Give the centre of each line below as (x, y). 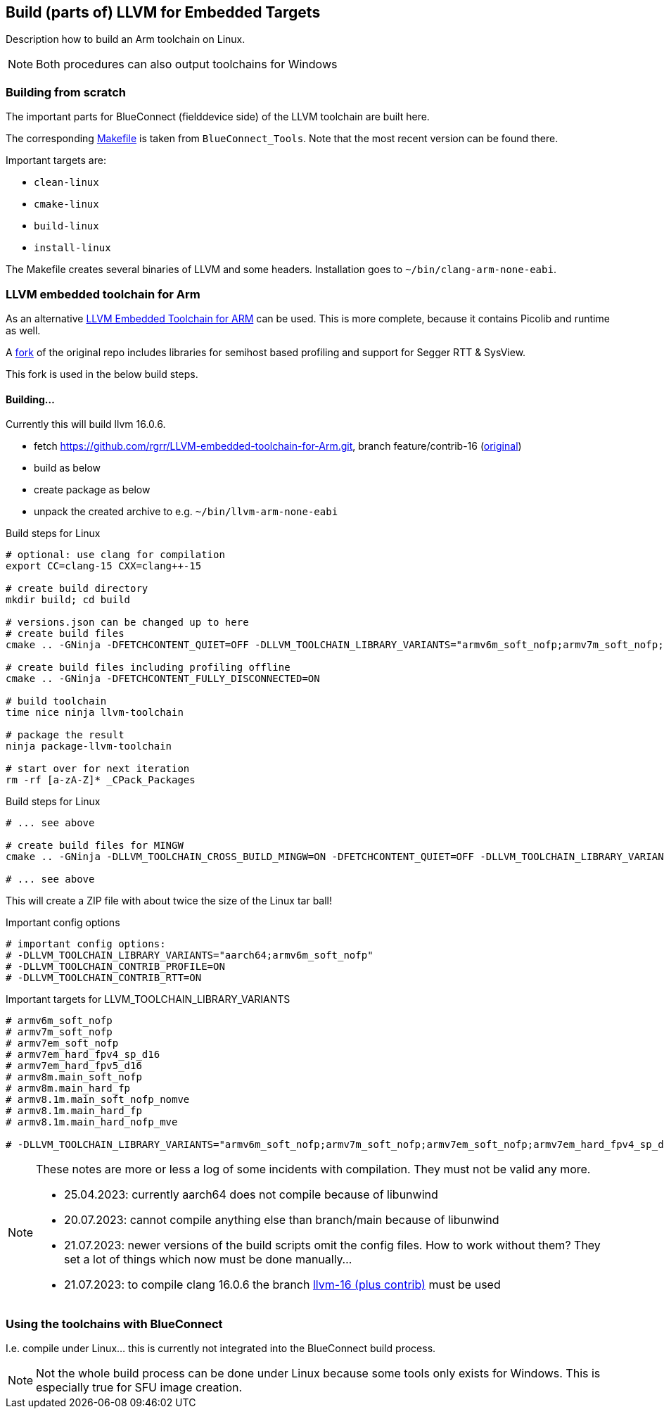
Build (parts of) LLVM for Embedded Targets (163, 12)
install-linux (72, 248)
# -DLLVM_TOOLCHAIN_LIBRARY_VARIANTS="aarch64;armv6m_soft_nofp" (190, 955)
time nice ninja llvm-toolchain (95, 713)
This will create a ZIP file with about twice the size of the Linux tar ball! (169, 901)
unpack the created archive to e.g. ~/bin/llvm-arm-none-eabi (186, 512)
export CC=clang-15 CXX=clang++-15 (104, 566)
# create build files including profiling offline (148, 668)
